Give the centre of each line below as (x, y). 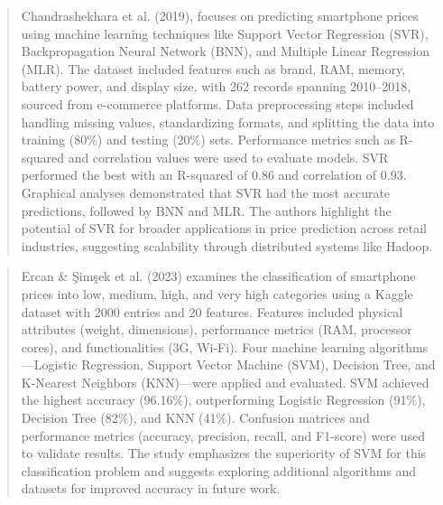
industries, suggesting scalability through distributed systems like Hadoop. (227, 245)
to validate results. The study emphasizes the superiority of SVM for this (224, 453)
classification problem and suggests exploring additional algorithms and (219, 470)
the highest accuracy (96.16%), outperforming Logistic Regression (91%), (223, 400)
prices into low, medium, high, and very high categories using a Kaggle (217, 293)
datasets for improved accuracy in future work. (151, 488)
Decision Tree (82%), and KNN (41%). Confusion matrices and (195, 418)
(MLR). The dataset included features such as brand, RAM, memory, (213, 68)
